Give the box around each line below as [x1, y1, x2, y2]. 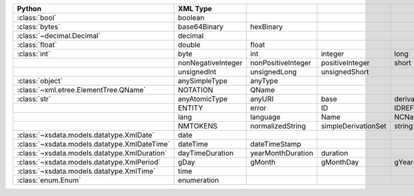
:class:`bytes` [17, 22, 61, 31]
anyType [250, 76, 279, 85]
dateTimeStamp [250, 140, 302, 149]
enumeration [177, 175, 219, 185]
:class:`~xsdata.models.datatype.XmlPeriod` [17, 157, 161, 166]
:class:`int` [17, 49, 51, 58]
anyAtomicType [177, 94, 228, 103]
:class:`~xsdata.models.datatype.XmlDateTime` [17, 140, 170, 149]
